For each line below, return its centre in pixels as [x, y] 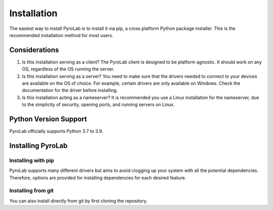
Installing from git [32, 191]
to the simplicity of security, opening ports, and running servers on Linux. [98, 104]
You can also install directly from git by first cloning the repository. [78, 201]
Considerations [34, 50]
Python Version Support [48, 119]
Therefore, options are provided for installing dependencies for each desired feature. [98, 178]
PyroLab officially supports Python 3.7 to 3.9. [56, 131]
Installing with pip [32, 160]
